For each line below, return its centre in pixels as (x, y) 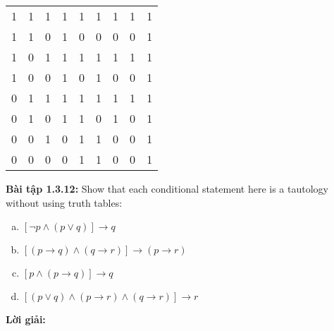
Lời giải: (26, 319)
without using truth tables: (64, 202)
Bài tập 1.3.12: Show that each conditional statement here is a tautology (167, 188)
